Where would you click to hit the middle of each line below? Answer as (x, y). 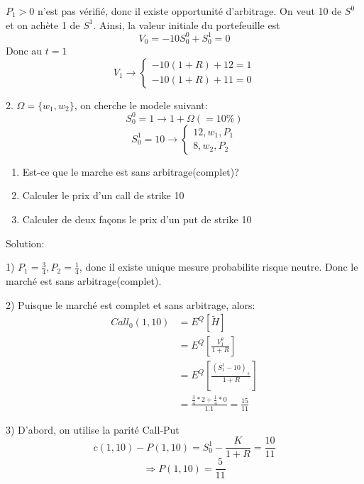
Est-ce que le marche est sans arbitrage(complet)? (131, 171)
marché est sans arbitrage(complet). (84, 281)
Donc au (24, 51)
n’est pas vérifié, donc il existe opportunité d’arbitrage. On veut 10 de (190, 11)
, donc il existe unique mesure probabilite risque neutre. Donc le (219, 267)
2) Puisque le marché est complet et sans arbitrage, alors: (131, 304)
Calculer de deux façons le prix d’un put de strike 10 (137, 219)
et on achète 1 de (43, 24)
